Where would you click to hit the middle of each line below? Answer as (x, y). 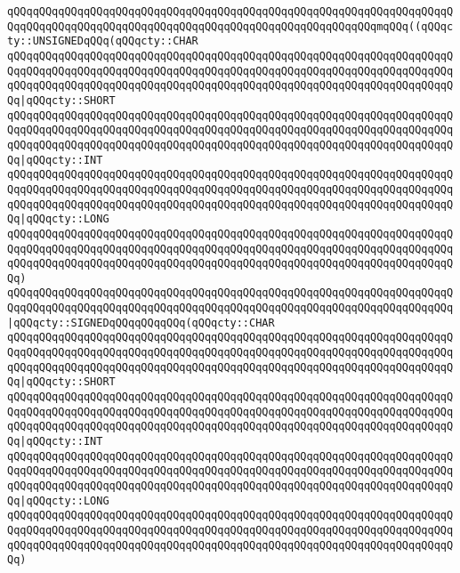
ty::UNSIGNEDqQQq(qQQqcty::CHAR (103, 41)
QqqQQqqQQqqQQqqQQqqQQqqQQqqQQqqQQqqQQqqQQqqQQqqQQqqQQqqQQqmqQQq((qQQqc (230, 26)
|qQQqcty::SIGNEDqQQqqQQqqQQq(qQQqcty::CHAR (141, 323)
